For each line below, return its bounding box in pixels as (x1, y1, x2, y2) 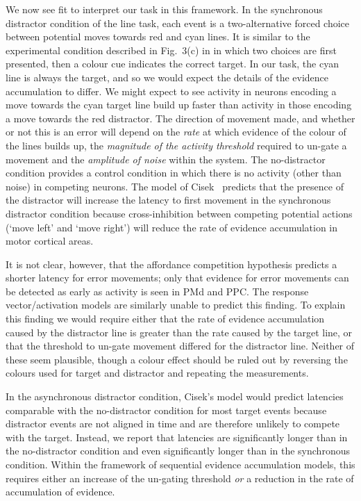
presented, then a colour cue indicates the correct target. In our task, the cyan (6, 56, 339, 71)
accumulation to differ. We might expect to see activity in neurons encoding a (6, 83, 337, 98)
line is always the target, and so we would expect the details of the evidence (6, 69, 329, 84)
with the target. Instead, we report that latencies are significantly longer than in (6, 429, 348, 444)
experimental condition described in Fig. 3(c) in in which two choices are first (6, 42, 337, 57)
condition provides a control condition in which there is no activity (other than (6, 165, 342, 180)
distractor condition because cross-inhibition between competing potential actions (6, 206, 353, 220)
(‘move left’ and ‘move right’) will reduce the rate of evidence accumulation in (6, 220, 338, 234)
